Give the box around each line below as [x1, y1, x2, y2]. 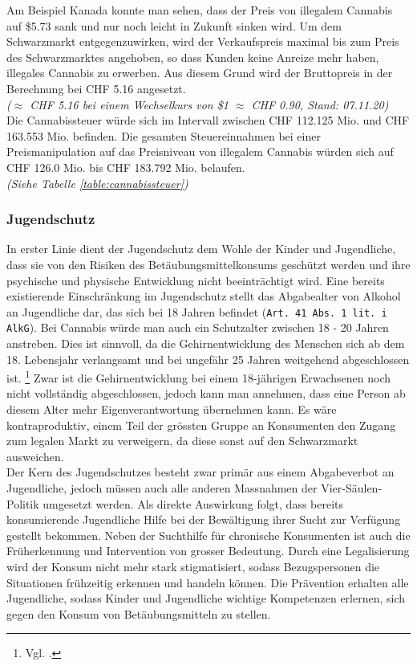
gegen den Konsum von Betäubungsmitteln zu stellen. [6, 605, 271, 622]
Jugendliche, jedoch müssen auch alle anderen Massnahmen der [6, 480, 318, 496]
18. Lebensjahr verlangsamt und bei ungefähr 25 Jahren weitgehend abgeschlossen [6, 350, 410, 367]
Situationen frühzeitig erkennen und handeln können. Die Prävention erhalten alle [6, 574, 409, 590]
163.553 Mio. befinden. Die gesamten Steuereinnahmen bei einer [6, 127, 321, 144]
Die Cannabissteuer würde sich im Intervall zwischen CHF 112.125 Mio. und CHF [6, 112, 410, 129]
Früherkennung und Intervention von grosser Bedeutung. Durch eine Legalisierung [6, 542, 410, 559]
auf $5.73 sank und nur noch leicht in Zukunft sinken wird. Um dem [6, 17, 342, 34]
